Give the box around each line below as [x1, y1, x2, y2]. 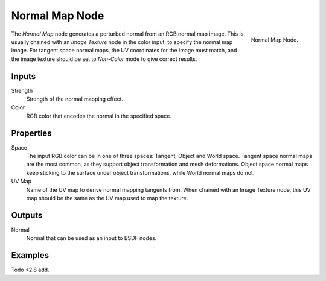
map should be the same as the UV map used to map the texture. [26, 195, 188, 202]
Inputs [11, 71, 36, 81]
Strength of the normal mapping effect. [26, 95, 124, 103]
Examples [11, 250, 50, 260]
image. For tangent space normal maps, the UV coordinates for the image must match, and [11, 47, 237, 54]
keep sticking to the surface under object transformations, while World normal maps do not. [26, 169, 255, 176]
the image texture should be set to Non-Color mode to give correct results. [11, 55, 197, 63]
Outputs [11, 210, 43, 220]
